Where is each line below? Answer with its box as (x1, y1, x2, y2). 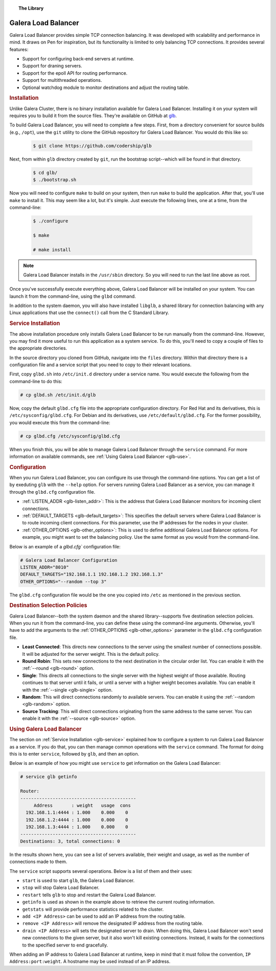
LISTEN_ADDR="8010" (20, 564, 69, 570)
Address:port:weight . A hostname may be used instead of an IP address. (9, 958, 171, 964)
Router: (20, 788, 39, 794)
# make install (33, 247, 71, 253)
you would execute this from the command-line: (9, 420, 110, 426)
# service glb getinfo (20, 774, 77, 780)
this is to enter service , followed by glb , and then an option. (9, 751, 140, 757)
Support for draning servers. (22, 63, 82, 69)
